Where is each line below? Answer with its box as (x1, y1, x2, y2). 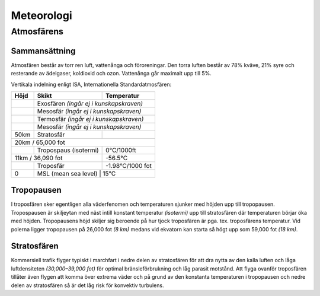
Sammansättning (11, 46, 76, 56)
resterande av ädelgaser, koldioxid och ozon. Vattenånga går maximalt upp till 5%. (11, 70, 212, 77)
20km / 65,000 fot (14, 138, 65, 147)
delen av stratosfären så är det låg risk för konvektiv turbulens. (11, 282, 164, 289)
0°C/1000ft (105, 146, 136, 154)
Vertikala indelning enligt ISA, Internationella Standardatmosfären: (11, 81, 172, 88)
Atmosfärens (11, 26, 63, 37)
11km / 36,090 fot (14, 154, 63, 162)
